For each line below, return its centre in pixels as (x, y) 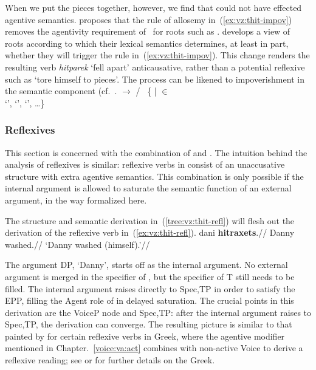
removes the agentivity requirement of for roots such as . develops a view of (148, 31)
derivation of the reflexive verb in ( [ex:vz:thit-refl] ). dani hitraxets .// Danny (150, 232)
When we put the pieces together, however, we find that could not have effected (153, 7)
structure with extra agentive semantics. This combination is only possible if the (154, 176)
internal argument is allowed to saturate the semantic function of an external (148, 188)
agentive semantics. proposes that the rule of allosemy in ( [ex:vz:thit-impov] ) (149, 19)
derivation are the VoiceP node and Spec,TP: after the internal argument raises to (158, 312)
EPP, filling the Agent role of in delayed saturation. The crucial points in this (149, 300)
